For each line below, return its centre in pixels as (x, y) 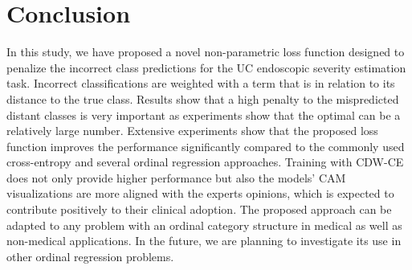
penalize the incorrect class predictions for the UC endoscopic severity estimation (206, 67)
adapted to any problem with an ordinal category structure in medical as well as (204, 225)
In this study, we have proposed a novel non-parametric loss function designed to (206, 52)
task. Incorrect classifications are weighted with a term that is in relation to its (201, 83)
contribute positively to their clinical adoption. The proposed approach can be (199, 209)
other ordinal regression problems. (90, 256)
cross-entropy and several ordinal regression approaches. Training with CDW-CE (205, 162)
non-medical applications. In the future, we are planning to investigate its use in (204, 241)
